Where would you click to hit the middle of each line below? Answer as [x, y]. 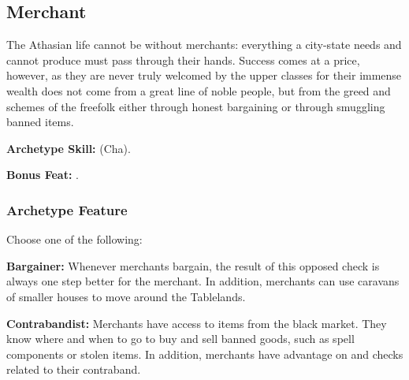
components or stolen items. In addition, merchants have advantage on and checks [205, 354]
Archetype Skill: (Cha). [69, 148]
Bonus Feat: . [43, 175]
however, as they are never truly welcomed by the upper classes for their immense [204, 75]
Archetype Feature [67, 209]
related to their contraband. [74, 369]
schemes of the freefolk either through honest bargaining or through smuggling [196, 106]
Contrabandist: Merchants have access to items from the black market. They [197, 323]
